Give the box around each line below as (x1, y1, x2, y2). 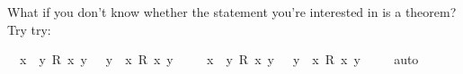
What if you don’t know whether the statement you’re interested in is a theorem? (7, 3, 457, 21)
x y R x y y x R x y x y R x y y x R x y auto (19, 50, 419, 69)
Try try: (7, 20, 51, 38)
